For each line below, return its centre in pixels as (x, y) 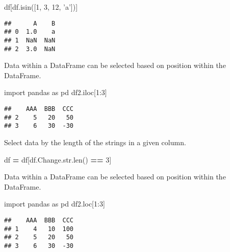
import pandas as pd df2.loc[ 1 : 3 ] (55, 204)
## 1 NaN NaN (30, 40)
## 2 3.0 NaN (30, 49)
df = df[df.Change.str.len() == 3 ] (58, 159)
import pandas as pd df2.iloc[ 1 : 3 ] (56, 92)
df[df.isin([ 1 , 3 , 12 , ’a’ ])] (41, 7)
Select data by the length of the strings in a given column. (95, 142)
